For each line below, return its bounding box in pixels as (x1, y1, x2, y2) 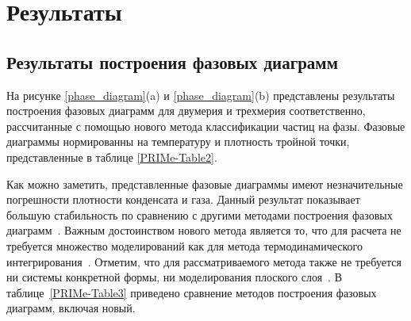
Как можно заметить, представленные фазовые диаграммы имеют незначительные (6, 175, 403, 192)
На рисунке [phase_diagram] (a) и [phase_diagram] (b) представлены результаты (6, 86, 395, 103)
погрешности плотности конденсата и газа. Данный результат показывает (6, 191, 360, 208)
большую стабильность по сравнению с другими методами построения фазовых (6, 206, 393, 223)
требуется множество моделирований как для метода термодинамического (6, 237, 363, 254)
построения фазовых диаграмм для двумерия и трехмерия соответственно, (6, 102, 366, 119)
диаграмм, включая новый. (6, 300, 136, 316)
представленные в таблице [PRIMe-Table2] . (6, 148, 217, 165)
